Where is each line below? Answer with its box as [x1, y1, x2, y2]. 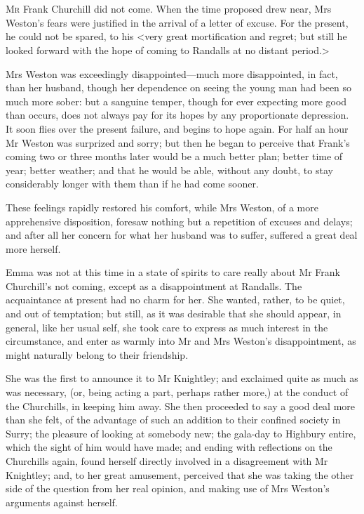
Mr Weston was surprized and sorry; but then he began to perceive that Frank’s [6, 135, 350, 150]
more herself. [6, 241, 61, 256]
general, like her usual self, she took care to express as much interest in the [6, 319, 328, 334]
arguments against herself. [6, 494, 118, 509]
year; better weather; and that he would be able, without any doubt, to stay [6, 162, 333, 177]
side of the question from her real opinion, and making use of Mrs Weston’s [6, 481, 330, 496]
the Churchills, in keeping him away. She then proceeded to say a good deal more [6, 398, 356, 413]
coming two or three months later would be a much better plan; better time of [6, 149, 343, 164]
